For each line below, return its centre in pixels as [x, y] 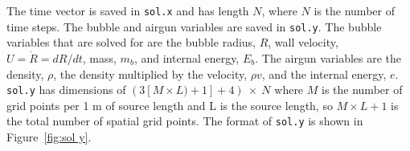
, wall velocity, [303, 42]
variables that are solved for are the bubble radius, [131, 42]
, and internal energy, [187, 57]
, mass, [99, 57]
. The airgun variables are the [328, 57]
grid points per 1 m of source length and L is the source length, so [170, 105]
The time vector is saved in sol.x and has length [128, 10]
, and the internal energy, [324, 73]
